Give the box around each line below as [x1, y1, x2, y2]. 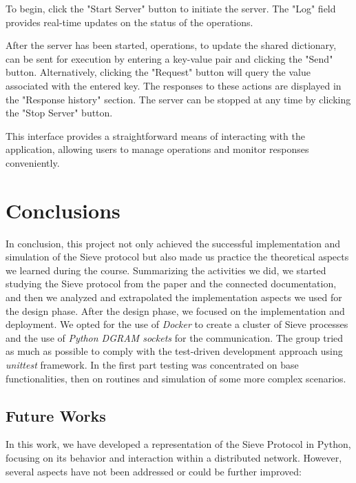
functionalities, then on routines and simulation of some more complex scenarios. [6, 371, 346, 385]
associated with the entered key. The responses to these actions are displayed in [6, 78, 342, 92]
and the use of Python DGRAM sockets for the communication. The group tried [6, 330, 344, 345]
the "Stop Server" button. [6, 105, 113, 120]
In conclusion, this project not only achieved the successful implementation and [6, 236, 341, 250]
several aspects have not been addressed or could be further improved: [6, 464, 302, 478]
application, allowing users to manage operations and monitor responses [6, 142, 309, 156]
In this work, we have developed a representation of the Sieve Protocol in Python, [6, 437, 351, 451]
